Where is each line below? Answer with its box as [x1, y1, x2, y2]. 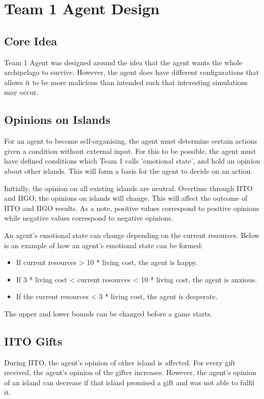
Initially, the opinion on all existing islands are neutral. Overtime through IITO [4, 182, 253, 193]
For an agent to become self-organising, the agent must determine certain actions [4, 136, 257, 146]
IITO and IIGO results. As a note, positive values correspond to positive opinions [4, 202, 259, 213]
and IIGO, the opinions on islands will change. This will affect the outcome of [4, 193, 248, 203]
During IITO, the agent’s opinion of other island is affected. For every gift [4, 357, 235, 367]
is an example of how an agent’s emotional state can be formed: [4, 240, 203, 250]
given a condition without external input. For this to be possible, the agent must [4, 145, 256, 156]
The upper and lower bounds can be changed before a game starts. [4, 308, 213, 318]
